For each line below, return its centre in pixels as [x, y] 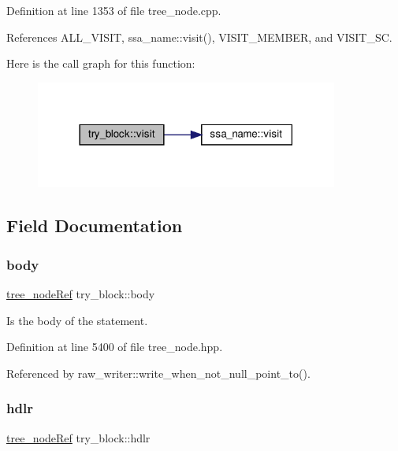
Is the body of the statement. [77, 320]
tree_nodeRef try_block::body [81, 294]
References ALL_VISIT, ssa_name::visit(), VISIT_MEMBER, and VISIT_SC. [199, 37]
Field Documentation [95, 225]
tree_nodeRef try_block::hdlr [78, 437]
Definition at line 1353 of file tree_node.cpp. [114, 10]
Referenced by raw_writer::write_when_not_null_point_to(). [158, 373]
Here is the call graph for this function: [101, 63]
